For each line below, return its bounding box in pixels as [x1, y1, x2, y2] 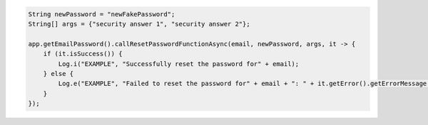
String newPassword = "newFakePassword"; [28, 10, 175, 18]
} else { [43, 70, 74, 77]
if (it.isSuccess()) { [43, 50, 123, 58]
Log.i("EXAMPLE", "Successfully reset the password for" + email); [58, 60, 300, 67]
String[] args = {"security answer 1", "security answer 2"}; [28, 20, 250, 28]
